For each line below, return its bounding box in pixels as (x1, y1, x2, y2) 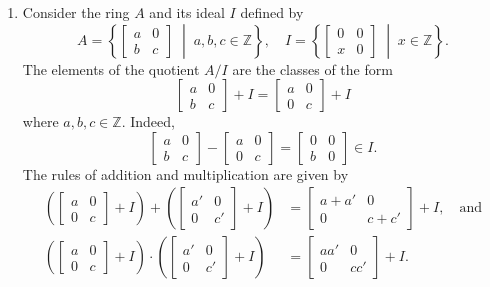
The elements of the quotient (22, 58, 200, 79)
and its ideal (149, 2, 225, 22)
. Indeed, (121, 111, 175, 132)
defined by (240, 2, 304, 22)
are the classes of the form (232, 58, 393, 79)
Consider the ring (22, 2, 130, 22)
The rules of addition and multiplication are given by (22, 163, 349, 184)
